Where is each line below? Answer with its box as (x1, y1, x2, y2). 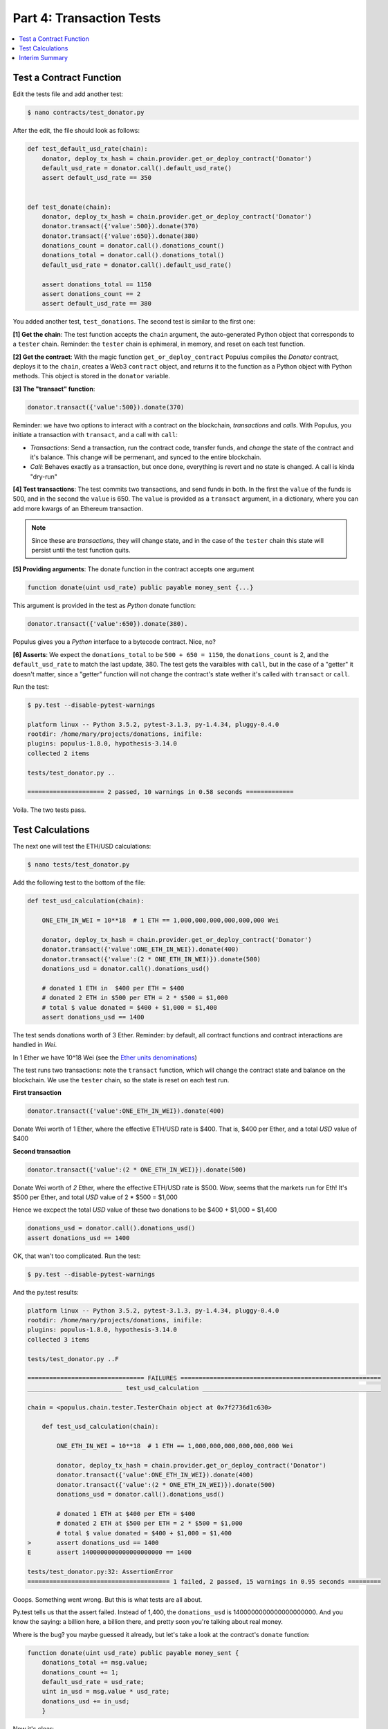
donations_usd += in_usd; (41, 1697, 130, 1705)
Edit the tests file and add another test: (12, 90, 124, 98)
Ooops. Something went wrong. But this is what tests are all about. (12, 1595, 203, 1604)
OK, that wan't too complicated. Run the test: (12, 1252, 141, 1260)
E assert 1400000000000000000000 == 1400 (27, 1548, 192, 1556)
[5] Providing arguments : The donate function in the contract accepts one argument (12, 565, 255, 573)
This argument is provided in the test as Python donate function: (12, 602, 196, 610)
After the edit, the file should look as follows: (12, 127, 140, 135)
